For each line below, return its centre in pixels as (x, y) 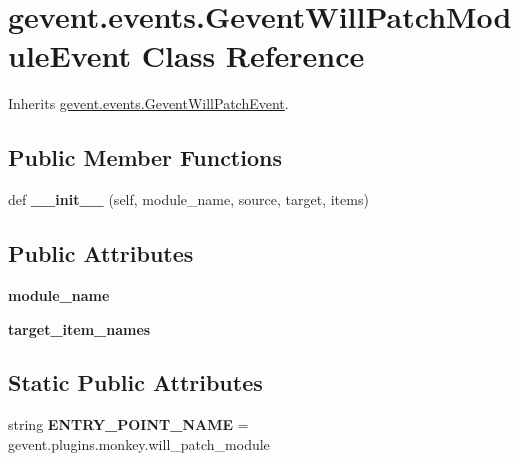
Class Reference (253, 55)
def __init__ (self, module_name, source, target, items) (188, 199)
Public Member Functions (145, 157)
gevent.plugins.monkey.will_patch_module (139, 443)
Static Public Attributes (135, 382)
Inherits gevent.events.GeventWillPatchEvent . (148, 103)
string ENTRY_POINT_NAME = (128, 424)
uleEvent (70, 55)
